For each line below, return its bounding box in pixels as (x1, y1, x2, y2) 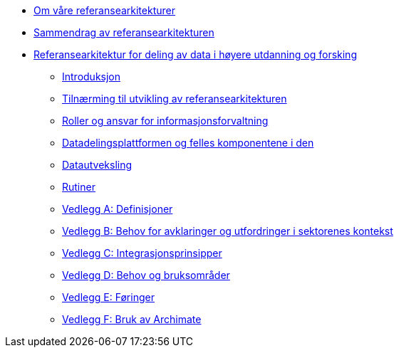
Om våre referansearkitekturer (33, 4, 175, 16)
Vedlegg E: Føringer (62, 291, 155, 303)
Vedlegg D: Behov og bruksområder (62, 269, 230, 281)
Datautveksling (62, 159, 133, 171)
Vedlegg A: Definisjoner (62, 203, 173, 215)
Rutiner (62, 181, 95, 193)
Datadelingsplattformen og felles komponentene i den (62, 137, 314, 149)
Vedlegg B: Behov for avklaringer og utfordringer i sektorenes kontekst (62, 225, 393, 237)
